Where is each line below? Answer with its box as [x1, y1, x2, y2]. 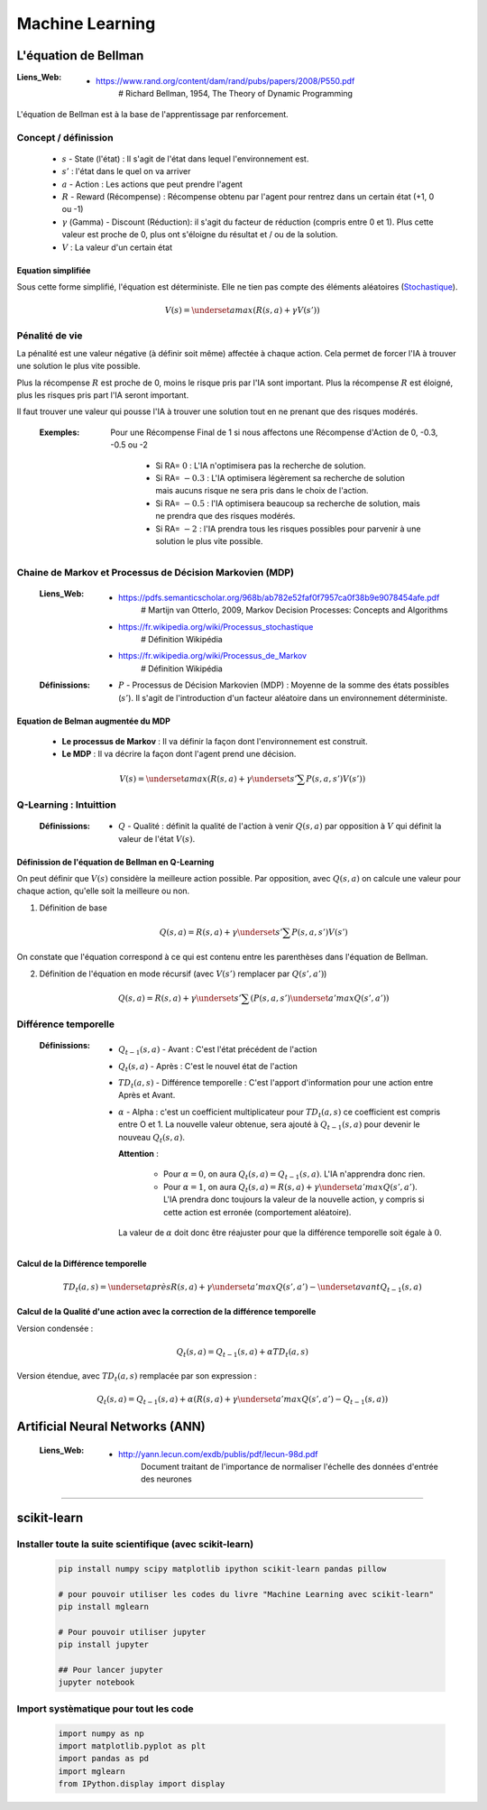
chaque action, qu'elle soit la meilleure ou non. [16, 885, 190, 897]
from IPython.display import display [58, 1778, 225, 1789]
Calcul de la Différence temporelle [16, 1258, 148, 1269]
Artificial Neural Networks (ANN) [16, 1418, 207, 1434]
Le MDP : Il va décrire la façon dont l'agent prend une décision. [61, 749, 297, 760]
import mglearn [58, 1766, 125, 1777]
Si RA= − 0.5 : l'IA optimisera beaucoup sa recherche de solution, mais [155, 497, 421, 509]
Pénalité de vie [16, 329, 83, 342]
